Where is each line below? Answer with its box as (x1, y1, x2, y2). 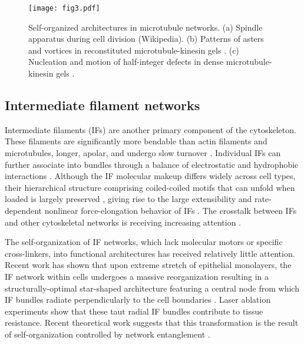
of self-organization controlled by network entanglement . (5, 328, 210, 340)
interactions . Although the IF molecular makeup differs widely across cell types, (5, 170, 296, 182)
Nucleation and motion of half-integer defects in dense (28, 55, 224, 68)
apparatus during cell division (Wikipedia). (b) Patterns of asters (28, 32, 264, 45)
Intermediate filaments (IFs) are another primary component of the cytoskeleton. (5, 123, 296, 135)
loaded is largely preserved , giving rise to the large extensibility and (5, 193, 252, 205)
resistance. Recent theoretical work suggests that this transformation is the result (5, 316, 299, 329)
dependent (5, 204, 42, 216)
